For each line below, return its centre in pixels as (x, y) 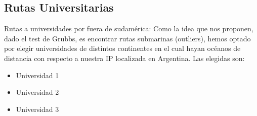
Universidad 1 (37, 75)
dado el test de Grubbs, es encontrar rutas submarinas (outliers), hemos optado (127, 38)
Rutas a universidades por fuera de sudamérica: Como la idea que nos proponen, (129, 28)
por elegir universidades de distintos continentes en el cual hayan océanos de (122, 48)
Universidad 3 (37, 109)
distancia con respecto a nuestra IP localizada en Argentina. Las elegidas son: (124, 58)
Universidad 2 (37, 92)
